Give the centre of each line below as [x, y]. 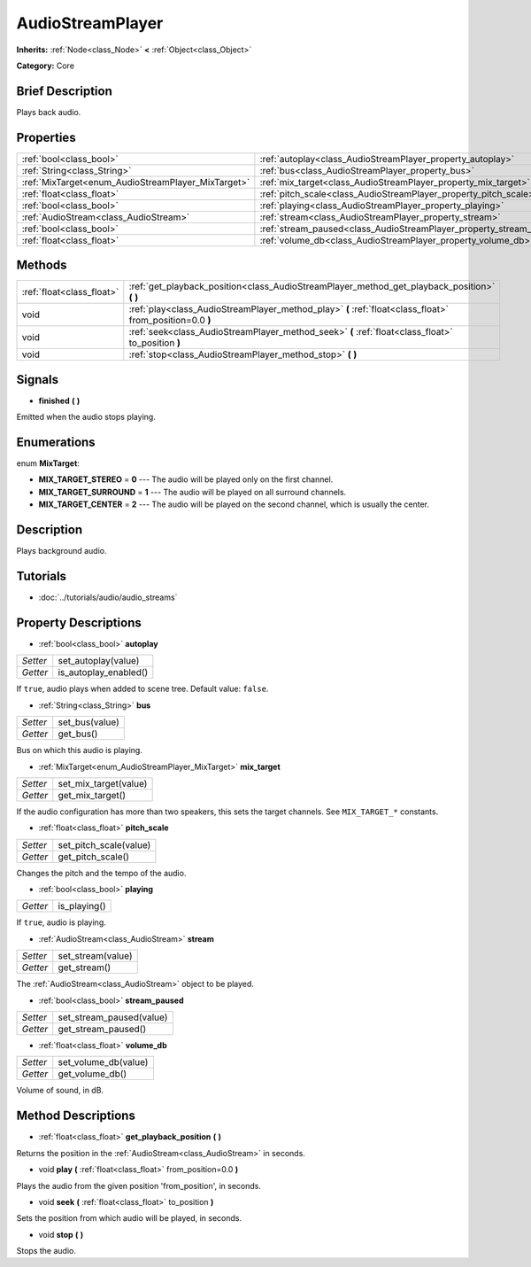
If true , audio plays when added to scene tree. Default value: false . [142, 689]
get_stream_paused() [102, 1030]
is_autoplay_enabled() [103, 672]
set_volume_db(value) [103, 1062]
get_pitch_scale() [94, 857]
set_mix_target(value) [103, 783]
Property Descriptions [79, 622]
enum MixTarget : [48, 463]
